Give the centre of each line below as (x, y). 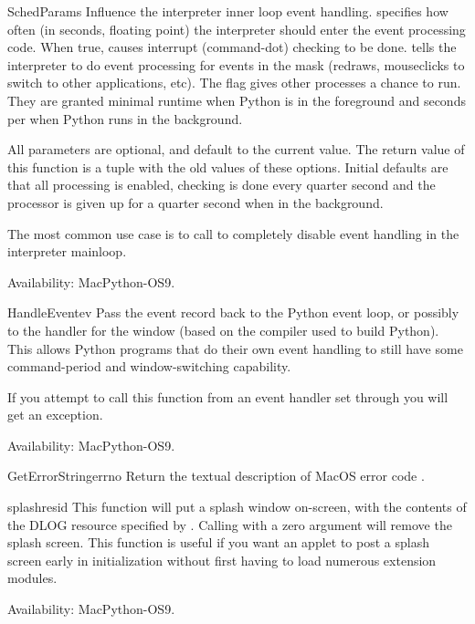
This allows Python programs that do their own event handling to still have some (235, 348)
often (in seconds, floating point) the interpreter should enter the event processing (237, 29)
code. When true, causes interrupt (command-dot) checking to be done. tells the (232, 47)
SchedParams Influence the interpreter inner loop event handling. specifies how (228, 11)
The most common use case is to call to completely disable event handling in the (233, 233)
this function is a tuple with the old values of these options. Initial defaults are (228, 166)
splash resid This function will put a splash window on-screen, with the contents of (237, 507)
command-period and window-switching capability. (149, 366)
